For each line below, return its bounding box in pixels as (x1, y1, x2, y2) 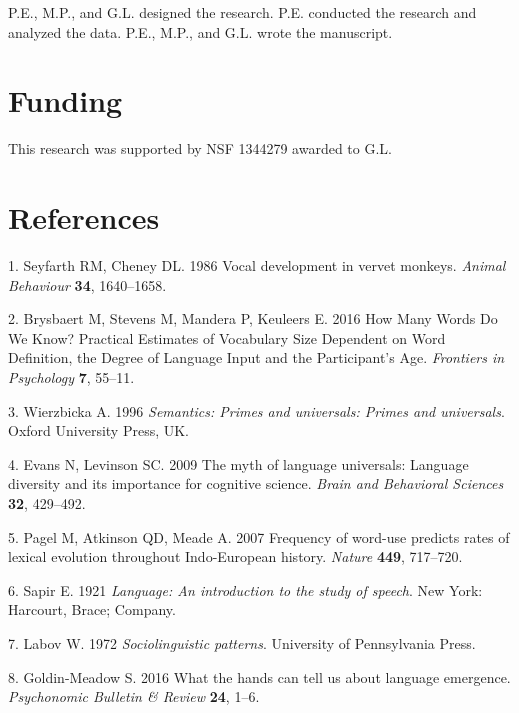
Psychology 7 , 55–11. (8, 367, 135, 387)
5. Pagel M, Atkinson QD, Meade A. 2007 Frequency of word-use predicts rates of (8, 526, 510, 547)
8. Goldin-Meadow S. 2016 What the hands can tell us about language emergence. (8, 666, 511, 687)
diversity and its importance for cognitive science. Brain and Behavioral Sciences (8, 473, 504, 494)
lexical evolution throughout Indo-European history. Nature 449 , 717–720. (8, 546, 463, 567)
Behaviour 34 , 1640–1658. (8, 274, 167, 295)
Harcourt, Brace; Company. (8, 599, 176, 620)
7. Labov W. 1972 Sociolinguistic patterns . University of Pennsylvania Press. (8, 632, 476, 653)
